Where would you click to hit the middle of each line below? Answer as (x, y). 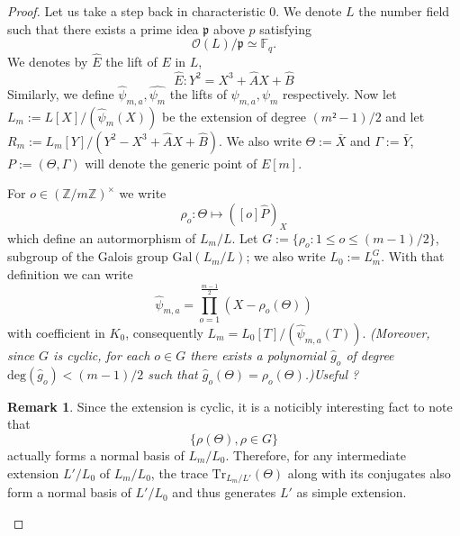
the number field (404, 11)
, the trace (179, 472)
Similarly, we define (61, 93)
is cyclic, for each (102, 355)
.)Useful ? (332, 373)
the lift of (131, 61)
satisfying (286, 28)
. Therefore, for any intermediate (316, 455)
